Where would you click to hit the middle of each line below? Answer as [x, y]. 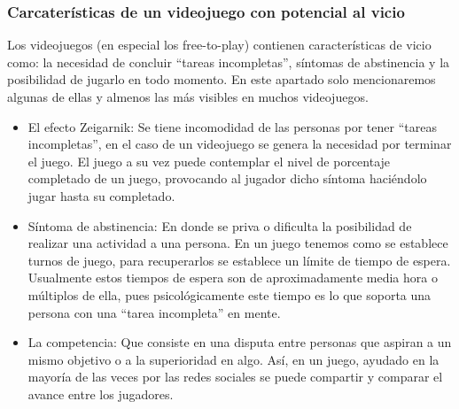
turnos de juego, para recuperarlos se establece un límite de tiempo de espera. [239, 260]
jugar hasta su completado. [101, 195]
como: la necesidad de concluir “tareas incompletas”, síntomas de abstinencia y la [229, 62]
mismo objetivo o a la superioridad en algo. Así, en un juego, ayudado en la [233, 359]
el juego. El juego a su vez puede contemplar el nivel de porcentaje [209, 161]
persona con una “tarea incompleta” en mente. [154, 312]
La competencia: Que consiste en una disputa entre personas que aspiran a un [240, 342]
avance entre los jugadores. [101, 394]
